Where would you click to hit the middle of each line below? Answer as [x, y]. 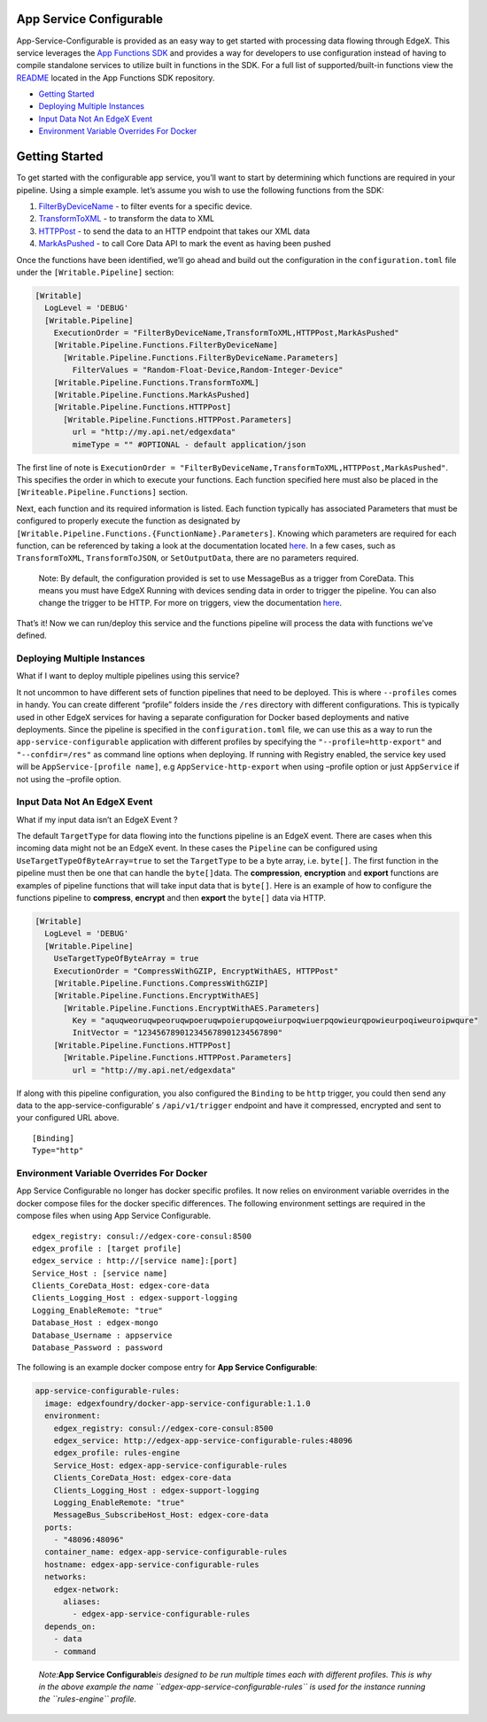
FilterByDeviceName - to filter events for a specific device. [145, 206]
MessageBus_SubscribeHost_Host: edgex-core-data [161, 1515]
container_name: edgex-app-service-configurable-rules [166, 1552]
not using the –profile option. [69, 779]
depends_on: [70, 1626]
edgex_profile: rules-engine [117, 1453]
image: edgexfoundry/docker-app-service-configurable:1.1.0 [178, 1403]
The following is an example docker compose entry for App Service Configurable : [167, 1368]
